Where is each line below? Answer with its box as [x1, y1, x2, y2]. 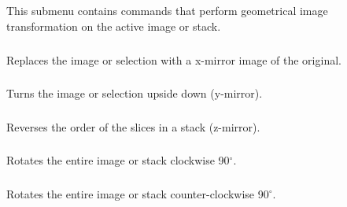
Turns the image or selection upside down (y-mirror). [6, 85, 263, 102]
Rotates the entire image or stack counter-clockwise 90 [6, 185, 269, 201]
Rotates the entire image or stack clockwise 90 [6, 152, 230, 168]
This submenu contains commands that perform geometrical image [6, 2, 328, 19]
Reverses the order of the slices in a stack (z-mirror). [6, 118, 260, 135]
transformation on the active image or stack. [6, 17, 221, 34]
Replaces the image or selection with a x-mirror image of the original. [6, 51, 341, 68]
